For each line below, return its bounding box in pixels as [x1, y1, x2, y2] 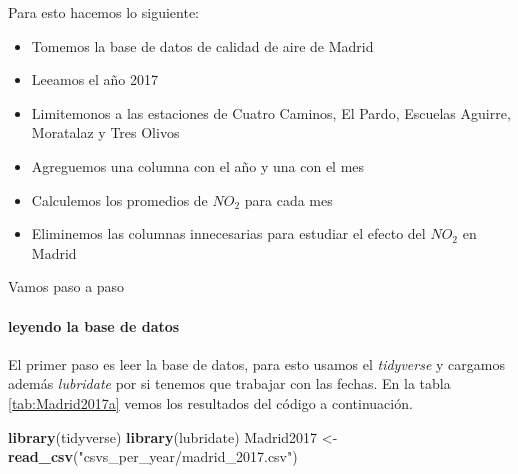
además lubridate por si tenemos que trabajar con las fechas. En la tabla [8, 373, 451, 394]
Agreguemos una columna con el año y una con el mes [31, 155, 365, 176]
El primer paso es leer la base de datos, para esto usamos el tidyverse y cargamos [8, 353, 505, 374]
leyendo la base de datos [8, 315, 180, 336]
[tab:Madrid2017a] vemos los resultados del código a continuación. [8, 392, 413, 413]
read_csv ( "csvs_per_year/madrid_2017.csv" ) [8, 446, 298, 467]
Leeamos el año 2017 [31, 69, 159, 90]
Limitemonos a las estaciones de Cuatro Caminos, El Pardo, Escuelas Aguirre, [31, 102, 511, 123]
